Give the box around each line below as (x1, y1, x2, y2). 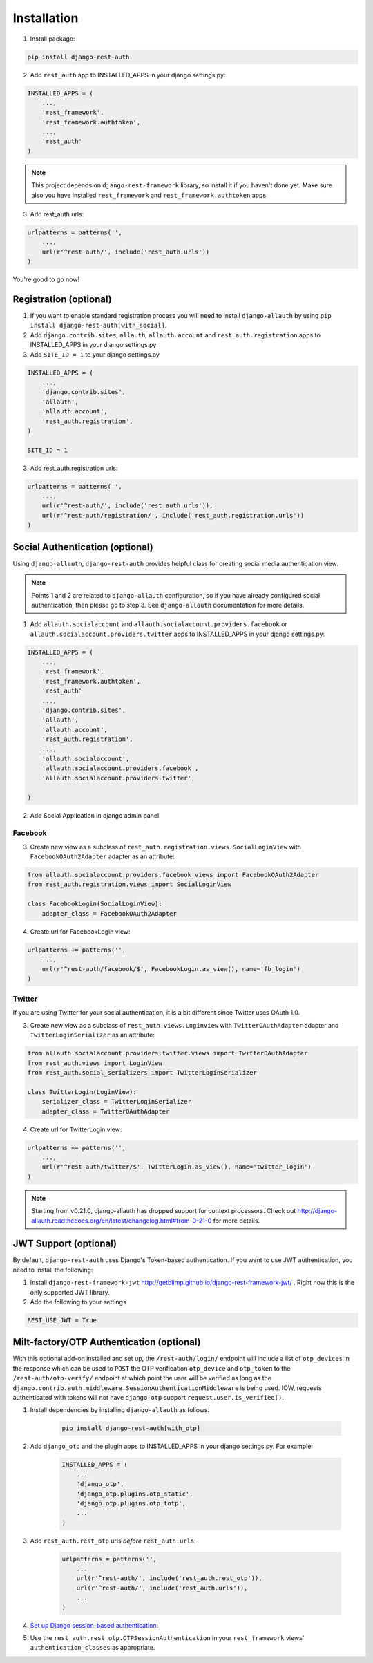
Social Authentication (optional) (12, 541, 153, 553)
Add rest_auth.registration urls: (30, 464, 118, 472)
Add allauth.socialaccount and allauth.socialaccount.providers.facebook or (30, 620, 288, 628)
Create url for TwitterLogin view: (30, 1125, 122, 1134)
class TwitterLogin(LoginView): (27, 1088, 137, 1096)
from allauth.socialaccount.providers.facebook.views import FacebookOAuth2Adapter (27, 871, 319, 879)
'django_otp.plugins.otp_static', (76, 1490, 193, 1498)
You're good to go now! (12, 275, 79, 283)
